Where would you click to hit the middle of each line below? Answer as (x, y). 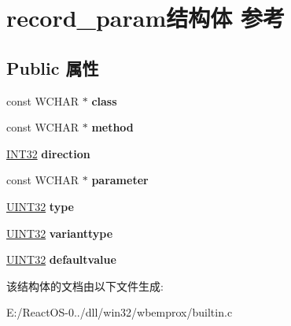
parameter (120, 180)
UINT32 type (40, 206)
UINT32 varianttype (60, 233)
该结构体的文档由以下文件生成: (85, 285)
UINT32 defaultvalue (61, 259)
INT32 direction (48, 153)
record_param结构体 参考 (145, 18)
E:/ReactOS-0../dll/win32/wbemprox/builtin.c (120, 312)
